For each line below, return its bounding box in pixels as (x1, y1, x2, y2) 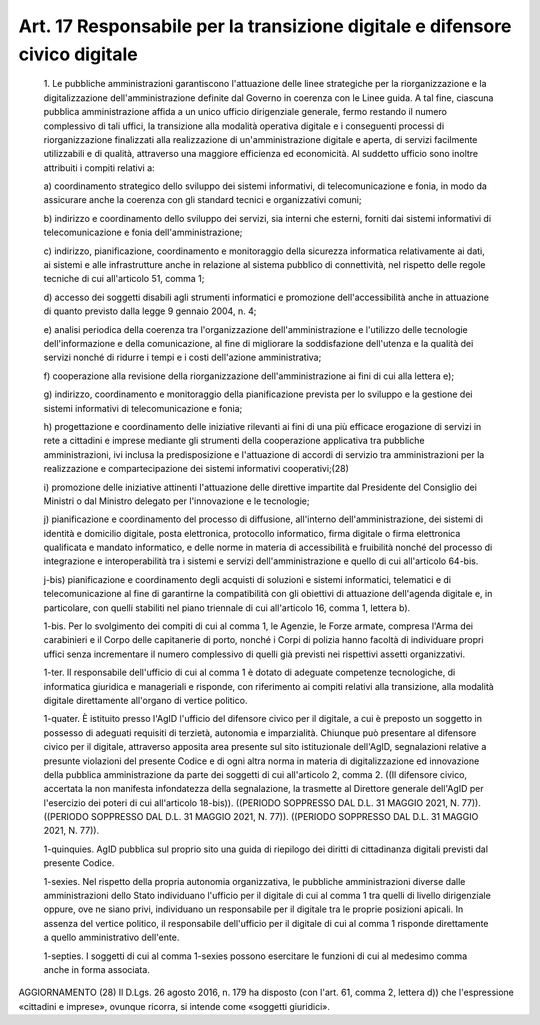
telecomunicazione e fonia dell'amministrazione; (43, 226, 243, 239)
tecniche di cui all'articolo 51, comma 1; (43, 273, 205, 285)
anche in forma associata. (43, 964, 150, 975)
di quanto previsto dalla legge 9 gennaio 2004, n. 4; (43, 305, 257, 317)
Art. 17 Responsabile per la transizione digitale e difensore (18, 15, 512, 37)
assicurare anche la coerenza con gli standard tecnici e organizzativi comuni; (43, 194, 362, 206)
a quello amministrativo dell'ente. (43, 931, 180, 944)
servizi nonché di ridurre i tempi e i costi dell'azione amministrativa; (43, 351, 322, 364)
